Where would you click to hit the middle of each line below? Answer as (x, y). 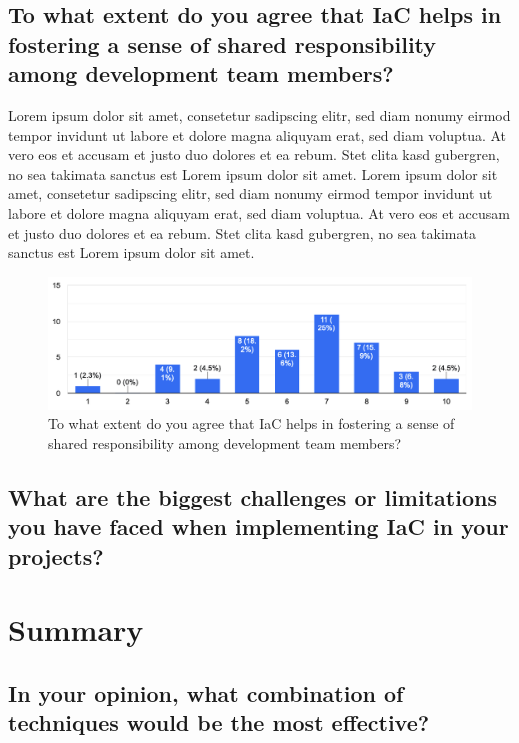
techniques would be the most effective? (219, 722)
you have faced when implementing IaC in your (258, 526)
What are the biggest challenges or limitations (252, 496)
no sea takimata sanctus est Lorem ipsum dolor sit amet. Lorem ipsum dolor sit (253, 173)
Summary (76, 629)
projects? (56, 555)
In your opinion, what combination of (206, 692)
